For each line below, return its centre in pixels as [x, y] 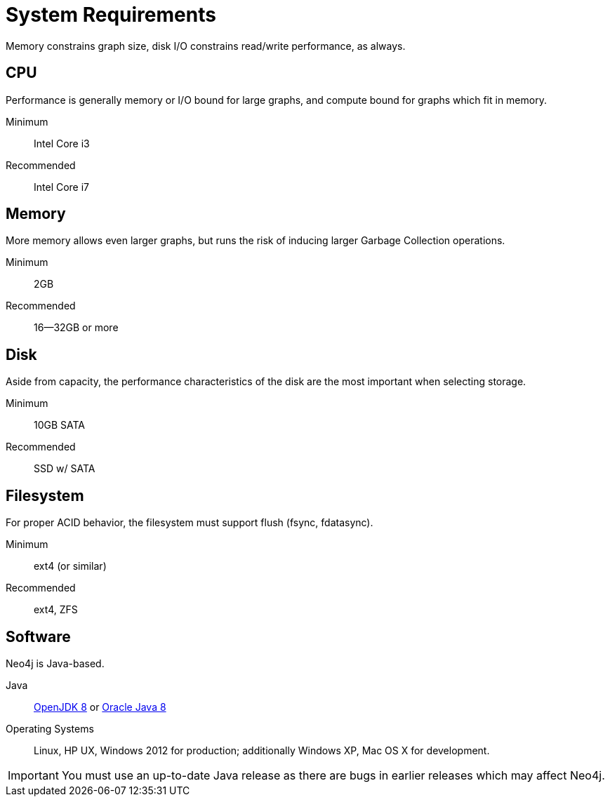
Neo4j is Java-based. [55, 663]
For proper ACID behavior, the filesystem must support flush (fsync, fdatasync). [190, 523]
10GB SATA [60, 425]
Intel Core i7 [62, 187]
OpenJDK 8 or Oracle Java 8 [100, 707]
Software [38, 636]
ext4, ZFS [56, 610]
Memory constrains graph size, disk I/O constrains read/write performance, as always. [206, 46]
